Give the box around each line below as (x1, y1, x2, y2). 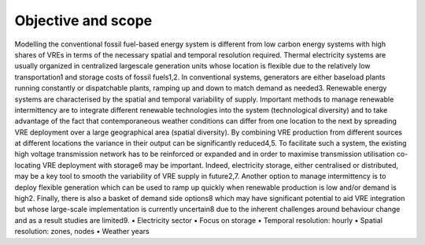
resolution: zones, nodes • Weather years (14, 227, 150, 236)
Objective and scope (14, 12, 153, 29)
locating (14, 160, 41, 169)
